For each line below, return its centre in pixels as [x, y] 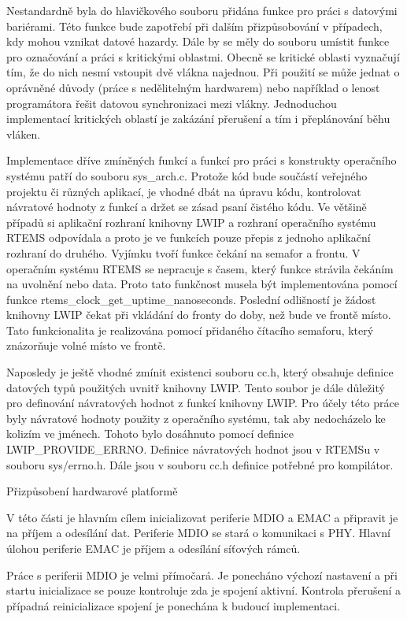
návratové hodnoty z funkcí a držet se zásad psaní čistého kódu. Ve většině [187, 207]
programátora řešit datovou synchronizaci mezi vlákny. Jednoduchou [172, 103]
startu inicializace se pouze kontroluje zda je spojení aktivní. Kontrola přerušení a [204, 590]
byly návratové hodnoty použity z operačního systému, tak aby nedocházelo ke [196, 418]
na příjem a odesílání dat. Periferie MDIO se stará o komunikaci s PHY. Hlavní [198, 533]
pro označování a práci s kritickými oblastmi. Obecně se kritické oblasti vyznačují [203, 56]
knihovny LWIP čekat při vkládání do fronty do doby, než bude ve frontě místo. [199, 315]
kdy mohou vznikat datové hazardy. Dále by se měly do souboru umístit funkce [198, 41]
